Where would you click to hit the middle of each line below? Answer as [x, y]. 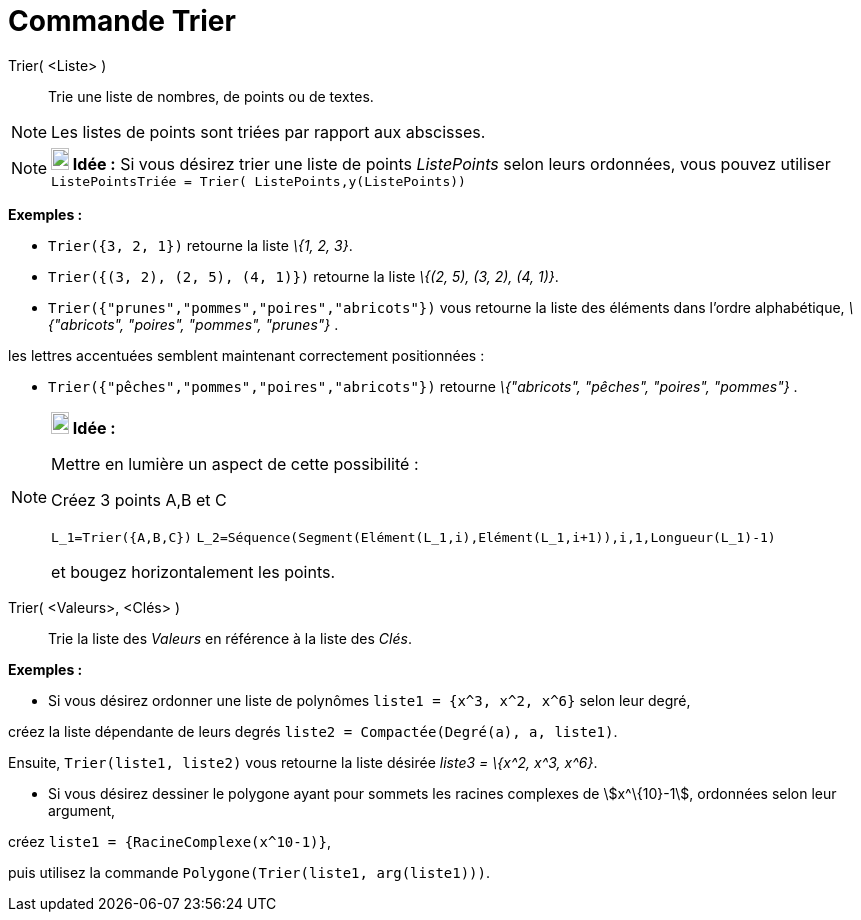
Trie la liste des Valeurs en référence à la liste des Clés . [230, 638]
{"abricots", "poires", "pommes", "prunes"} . [193, 324]
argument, [82, 810]
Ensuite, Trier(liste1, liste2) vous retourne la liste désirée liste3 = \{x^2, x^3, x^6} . [303, 762]
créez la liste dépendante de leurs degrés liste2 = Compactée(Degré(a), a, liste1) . [313, 731]
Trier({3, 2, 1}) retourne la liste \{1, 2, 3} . [200, 245]
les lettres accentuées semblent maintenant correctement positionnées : [246, 355]
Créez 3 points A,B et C [139, 499]
